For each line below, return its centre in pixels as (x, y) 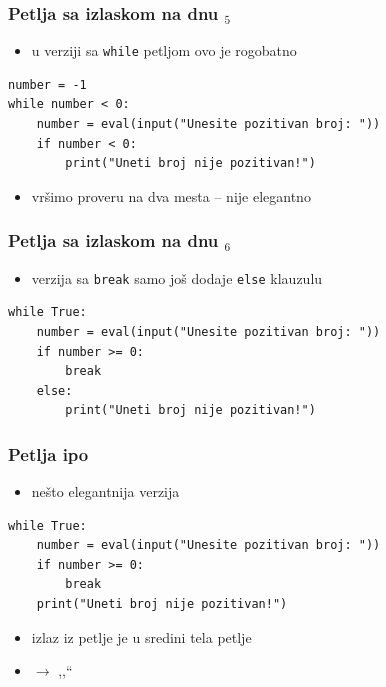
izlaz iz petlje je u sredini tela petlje (141, 636)
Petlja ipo (48, 453)
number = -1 (47, 84)
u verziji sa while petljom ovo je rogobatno (164, 50)
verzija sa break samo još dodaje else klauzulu (177, 277)
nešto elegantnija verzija (105, 491)
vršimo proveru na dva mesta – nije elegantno (171, 195)
